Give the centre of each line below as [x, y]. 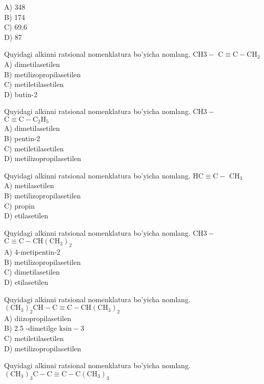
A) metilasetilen [29, 185]
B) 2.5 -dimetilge [31, 328]
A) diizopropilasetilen [38, 318]
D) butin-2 [21, 94]
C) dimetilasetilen [32, 272]
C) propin [19, 205]
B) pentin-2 [22, 138]
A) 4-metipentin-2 [32, 252]
